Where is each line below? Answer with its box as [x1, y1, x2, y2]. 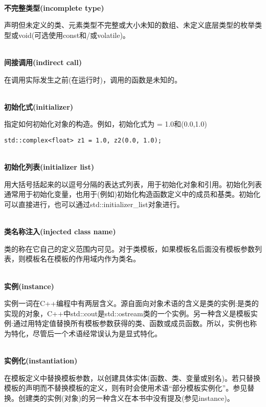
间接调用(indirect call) [4, 56, 82, 67]
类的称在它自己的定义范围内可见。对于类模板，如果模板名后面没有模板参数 [4, 243, 255, 254]
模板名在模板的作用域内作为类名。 [25, 253, 140, 264]
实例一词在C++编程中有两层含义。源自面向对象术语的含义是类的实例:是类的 [4, 298, 259, 309]
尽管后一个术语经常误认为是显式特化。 [32, 328, 162, 338]
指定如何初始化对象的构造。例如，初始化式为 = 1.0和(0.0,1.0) [4, 118, 207, 129]
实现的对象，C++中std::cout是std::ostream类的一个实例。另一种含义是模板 [4, 308, 251, 318]
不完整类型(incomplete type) [4, 2, 104, 13]
